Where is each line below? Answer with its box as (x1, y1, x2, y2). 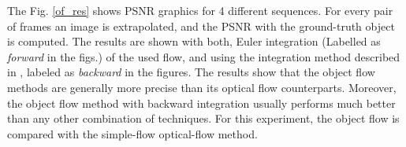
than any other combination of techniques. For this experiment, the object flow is (7, 110, 400, 127)
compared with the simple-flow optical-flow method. (7, 125, 258, 141)
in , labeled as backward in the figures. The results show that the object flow (7, 64, 375, 80)
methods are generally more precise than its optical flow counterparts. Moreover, (7, 79, 397, 95)
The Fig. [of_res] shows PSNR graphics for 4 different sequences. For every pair (7, 2, 393, 18)
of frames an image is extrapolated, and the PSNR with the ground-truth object (7, 17, 395, 34)
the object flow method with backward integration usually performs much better (7, 94, 396, 111)
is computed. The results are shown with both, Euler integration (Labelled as (7, 33, 381, 50)
